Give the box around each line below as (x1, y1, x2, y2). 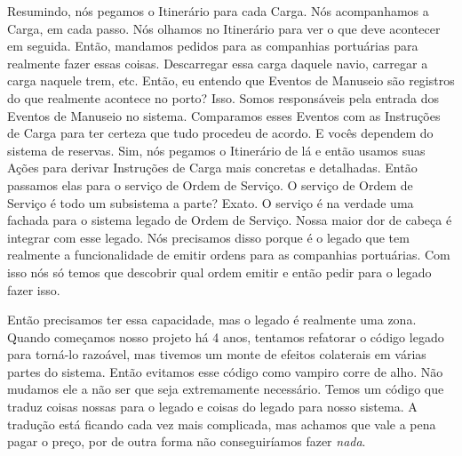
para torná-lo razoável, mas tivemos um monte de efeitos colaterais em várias (7, 345, 426, 364)
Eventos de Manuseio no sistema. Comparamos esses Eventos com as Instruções (7, 106, 441, 124)
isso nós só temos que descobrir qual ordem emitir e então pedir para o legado (7, 262, 432, 281)
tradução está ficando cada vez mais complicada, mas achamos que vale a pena (7, 414, 436, 433)
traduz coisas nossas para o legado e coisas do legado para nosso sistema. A (7, 397, 418, 416)
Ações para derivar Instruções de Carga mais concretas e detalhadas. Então (7, 158, 418, 177)
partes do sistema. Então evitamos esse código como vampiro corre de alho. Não (7, 362, 443, 380)
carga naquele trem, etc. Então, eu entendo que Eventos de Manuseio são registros (7, 71, 455, 90)
